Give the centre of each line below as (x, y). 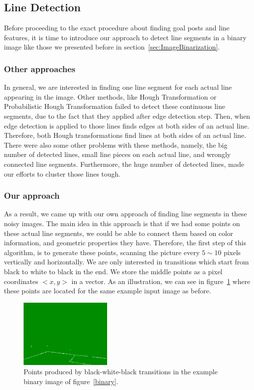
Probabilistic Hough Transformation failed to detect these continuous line (115, 106)
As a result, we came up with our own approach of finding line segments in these (126, 214)
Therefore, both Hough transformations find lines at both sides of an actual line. (125, 135)
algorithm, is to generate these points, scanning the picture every (102, 252)
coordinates (21, 281)
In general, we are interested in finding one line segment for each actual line (118, 87)
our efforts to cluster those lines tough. (62, 173)
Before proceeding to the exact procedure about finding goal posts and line (117, 28)
